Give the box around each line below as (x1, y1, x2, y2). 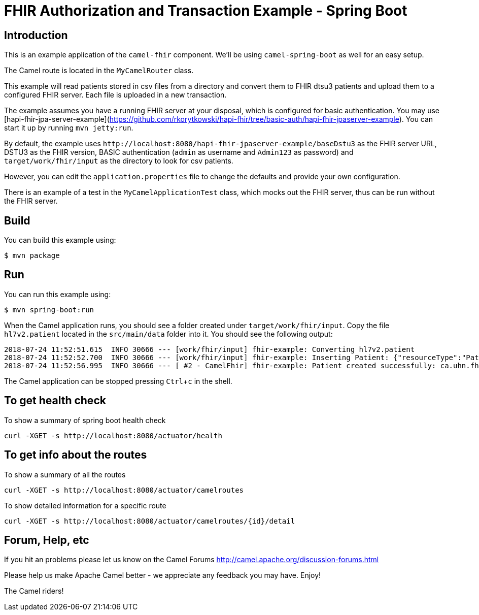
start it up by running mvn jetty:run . (4, 123, 133, 133)
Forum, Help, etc (4, 533, 89, 546)
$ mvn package (4, 251, 60, 260)
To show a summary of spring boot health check (4, 415, 166, 425)
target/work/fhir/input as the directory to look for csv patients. (4, 156, 233, 166)
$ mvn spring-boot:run (4, 305, 94, 314)
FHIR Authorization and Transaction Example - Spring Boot (4, 2, 407, 19)
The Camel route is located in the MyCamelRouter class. (4, 66, 194, 75)
